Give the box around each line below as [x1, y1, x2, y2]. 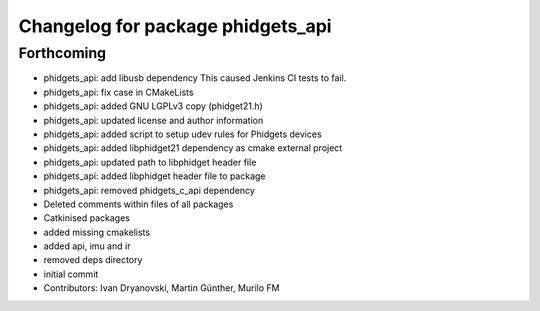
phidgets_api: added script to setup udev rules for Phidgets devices [43, 128, 322, 140]
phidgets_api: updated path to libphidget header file [43, 156, 257, 168]
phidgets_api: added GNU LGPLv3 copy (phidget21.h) [43, 100, 264, 112]
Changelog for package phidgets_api [18, 15, 332, 37]
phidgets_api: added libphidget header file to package [43, 170, 266, 182]
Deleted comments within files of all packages [43, 198, 234, 210]
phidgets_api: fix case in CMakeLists [43, 86, 194, 98]
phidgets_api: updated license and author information [43, 114, 264, 126]
